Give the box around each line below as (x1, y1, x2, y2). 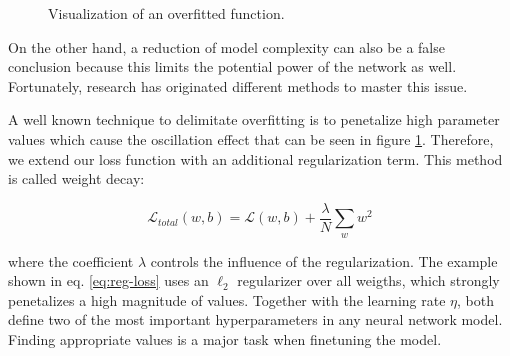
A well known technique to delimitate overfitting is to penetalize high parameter (8, 109, 500, 130)
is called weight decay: (8, 168, 145, 189)
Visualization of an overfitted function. (48, 3, 285, 23)
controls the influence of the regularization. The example (150, 250, 498, 271)
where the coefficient (8, 250, 134, 271)
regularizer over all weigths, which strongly (237, 270, 500, 291)
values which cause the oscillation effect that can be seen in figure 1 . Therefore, (8, 128, 494, 149)
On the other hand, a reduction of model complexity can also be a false (8, 36, 445, 57)
